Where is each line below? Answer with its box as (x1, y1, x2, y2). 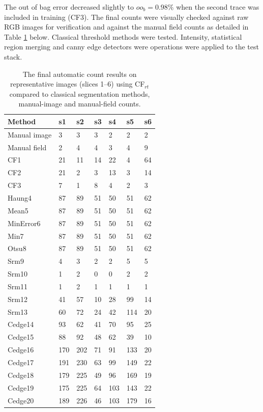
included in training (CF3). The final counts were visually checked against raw (4, 11, 249, 22)
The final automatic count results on (22, 68, 137, 79)
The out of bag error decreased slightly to (4, 2, 134, 12)
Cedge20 (8, 395, 34, 405)
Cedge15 (8, 332, 34, 342)
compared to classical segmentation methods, (9, 88, 150, 99)
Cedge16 (8, 344, 34, 355)
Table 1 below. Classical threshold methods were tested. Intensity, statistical (4, 31, 242, 42)
